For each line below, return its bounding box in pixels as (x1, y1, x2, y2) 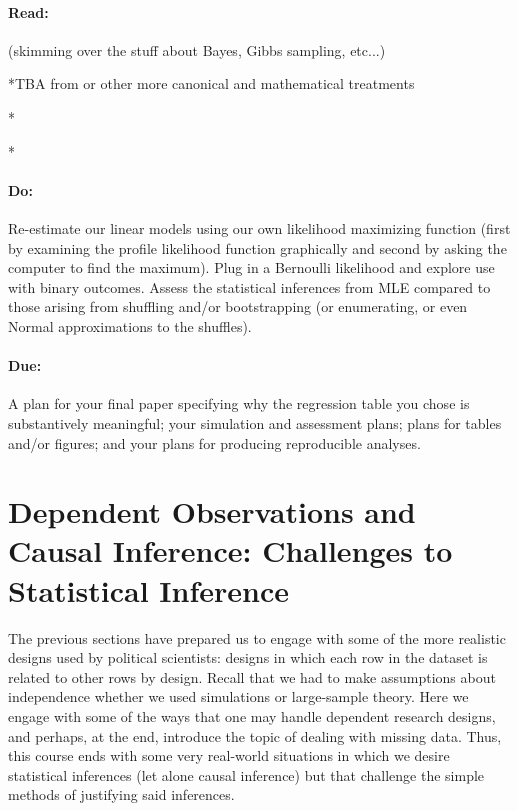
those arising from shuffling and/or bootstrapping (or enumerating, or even (8, 296, 468, 317)
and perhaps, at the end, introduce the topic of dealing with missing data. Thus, (8, 725, 502, 746)
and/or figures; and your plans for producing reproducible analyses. (8, 432, 421, 453)
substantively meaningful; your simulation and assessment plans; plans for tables (8, 412, 502, 433)
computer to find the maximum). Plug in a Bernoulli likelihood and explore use (8, 257, 495, 278)
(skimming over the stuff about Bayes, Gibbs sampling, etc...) (8, 39, 386, 60)
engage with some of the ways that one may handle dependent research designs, (8, 705, 496, 726)
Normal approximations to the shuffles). (8, 315, 252, 336)
